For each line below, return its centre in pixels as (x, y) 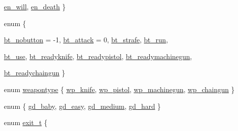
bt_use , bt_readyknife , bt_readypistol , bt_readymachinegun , (98, 56)
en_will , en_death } (35, 6)
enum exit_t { (26, 122)
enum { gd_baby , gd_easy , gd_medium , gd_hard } (83, 106)
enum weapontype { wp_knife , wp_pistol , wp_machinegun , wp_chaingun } (119, 89)
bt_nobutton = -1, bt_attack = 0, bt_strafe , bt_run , (86, 40)
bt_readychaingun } (35, 73)
